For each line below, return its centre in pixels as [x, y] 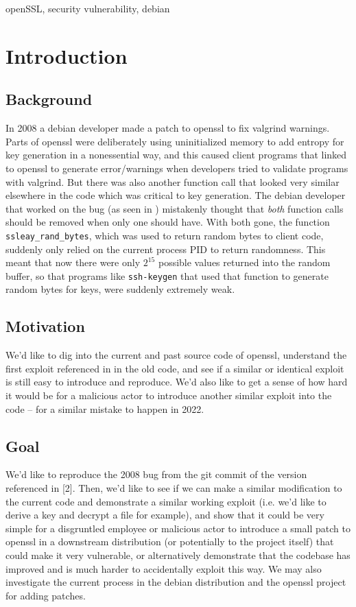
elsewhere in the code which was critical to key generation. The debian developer [176, 195]
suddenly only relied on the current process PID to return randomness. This [166, 249]
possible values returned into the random [244, 262]
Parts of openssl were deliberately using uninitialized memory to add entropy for [175, 141]
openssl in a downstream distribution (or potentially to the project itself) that [170, 541]
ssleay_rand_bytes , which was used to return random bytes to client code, [165, 235]
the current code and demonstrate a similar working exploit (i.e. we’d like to [166, 501]
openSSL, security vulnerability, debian [88, 8]
